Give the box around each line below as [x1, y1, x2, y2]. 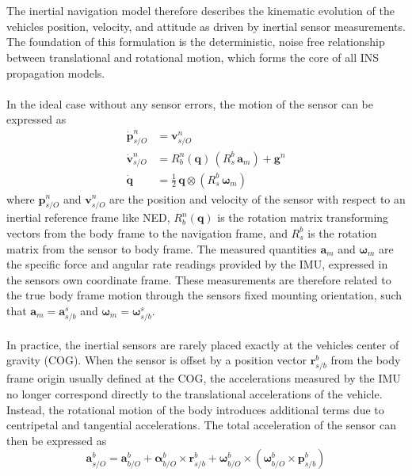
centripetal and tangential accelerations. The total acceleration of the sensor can [6, 417, 396, 433]
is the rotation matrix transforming [217, 209, 389, 226]
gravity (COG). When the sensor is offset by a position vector [6, 352, 307, 368]
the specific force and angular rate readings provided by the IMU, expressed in [6, 256, 388, 272]
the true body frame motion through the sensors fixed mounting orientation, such [6, 287, 402, 303]
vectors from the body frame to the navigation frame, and [6, 224, 288, 241]
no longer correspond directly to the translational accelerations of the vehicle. [6, 386, 383, 402]
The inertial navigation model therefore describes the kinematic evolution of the [6, 2, 395, 19]
